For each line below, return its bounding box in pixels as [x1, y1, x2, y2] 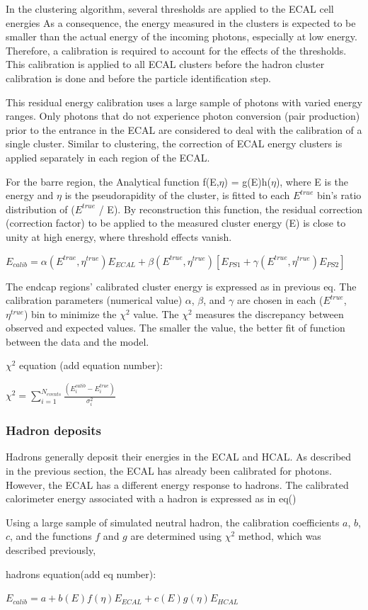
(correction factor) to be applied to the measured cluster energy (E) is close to [6, 215, 346, 230]
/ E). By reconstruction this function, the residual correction [98, 201, 362, 216]
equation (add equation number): [19, 358, 163, 373]
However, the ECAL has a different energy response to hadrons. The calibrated [6, 477, 349, 492]
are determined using [130, 529, 222, 543]
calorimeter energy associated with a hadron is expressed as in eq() [6, 491, 297, 506]
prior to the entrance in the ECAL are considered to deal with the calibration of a [6, 122, 362, 137]
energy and [6, 188, 54, 203]
